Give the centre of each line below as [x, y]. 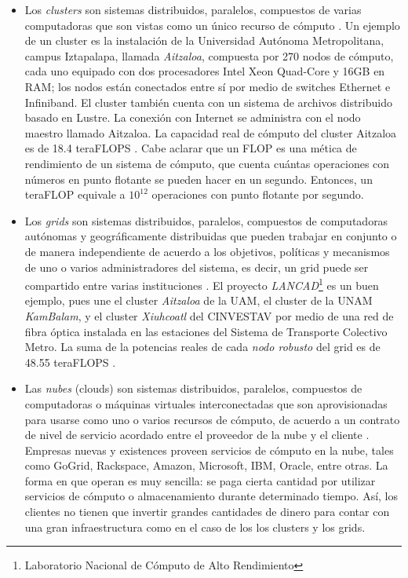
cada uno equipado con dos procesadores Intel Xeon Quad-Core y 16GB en [205, 71]
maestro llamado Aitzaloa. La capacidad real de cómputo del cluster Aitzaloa [211, 132]
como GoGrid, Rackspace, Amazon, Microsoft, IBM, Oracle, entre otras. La [206, 465]
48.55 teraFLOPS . [70, 362]
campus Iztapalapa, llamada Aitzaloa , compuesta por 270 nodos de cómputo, [209, 55]
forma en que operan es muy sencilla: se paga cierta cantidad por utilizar [200, 480]
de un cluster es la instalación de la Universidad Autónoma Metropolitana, [204, 40]
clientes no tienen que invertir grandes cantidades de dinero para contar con [207, 512]
